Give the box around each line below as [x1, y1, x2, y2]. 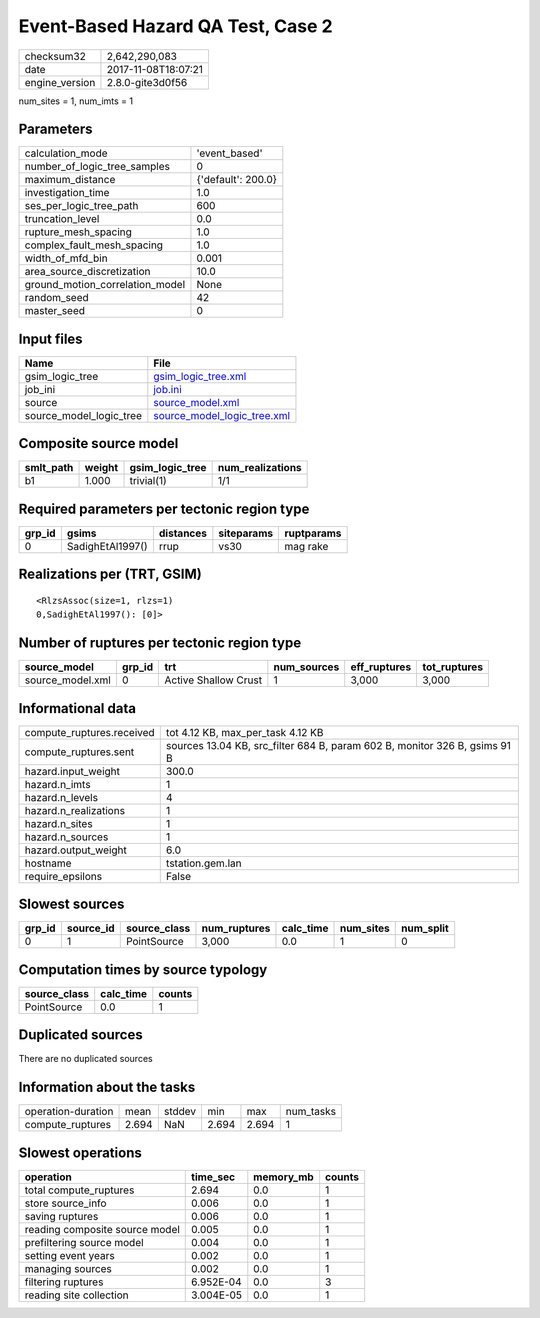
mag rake [284, 540, 329, 553]
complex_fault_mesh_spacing [24, 238, 164, 252]
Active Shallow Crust [164, 673, 263, 687]
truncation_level [24, 212, 100, 226]
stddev [163, 1105, 197, 1119]
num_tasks [285, 1105, 337, 1119]
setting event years [24, 1248, 115, 1262]
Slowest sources [18, 896, 125, 913]
